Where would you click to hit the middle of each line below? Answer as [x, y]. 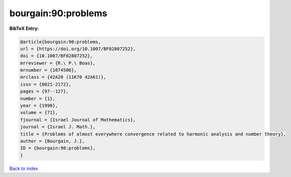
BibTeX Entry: [24, 28]
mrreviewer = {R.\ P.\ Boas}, [58, 63]
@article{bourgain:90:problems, [61, 42]
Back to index [24, 168]
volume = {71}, [39, 113]
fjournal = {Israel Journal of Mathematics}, [78, 120]
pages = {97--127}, [44, 92]
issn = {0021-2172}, [46, 84]
